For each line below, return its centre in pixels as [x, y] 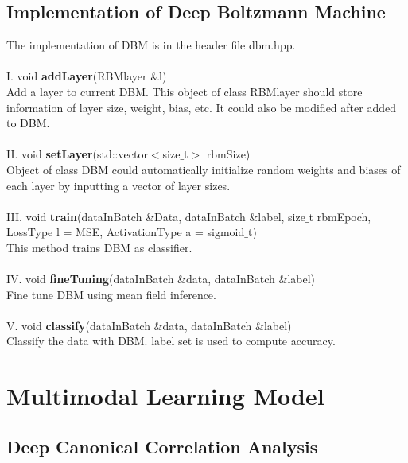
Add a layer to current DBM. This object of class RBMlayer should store [185, 91]
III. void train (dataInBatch [74, 216]
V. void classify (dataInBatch [78, 325]
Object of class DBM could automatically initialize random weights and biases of [204, 169]
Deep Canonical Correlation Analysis [162, 446]
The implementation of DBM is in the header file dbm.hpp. [151, 45]
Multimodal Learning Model [165, 396]
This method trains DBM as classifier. [99, 247]
